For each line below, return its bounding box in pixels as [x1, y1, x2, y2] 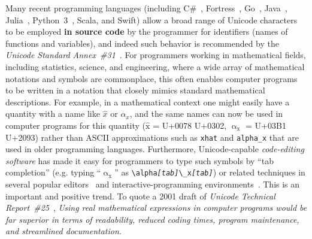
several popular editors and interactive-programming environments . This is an [5, 178, 300, 190]
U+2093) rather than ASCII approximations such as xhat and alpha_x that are [5, 131, 299, 143]
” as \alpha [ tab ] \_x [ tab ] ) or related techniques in [114, 166, 305, 179]
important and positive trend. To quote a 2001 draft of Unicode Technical [5, 189, 275, 202]
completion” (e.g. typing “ [5, 166, 101, 179]
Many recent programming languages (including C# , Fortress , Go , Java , [5, 2, 287, 14]
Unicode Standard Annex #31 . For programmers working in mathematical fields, [5, 49, 306, 61]
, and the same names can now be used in [129, 107, 283, 120]
